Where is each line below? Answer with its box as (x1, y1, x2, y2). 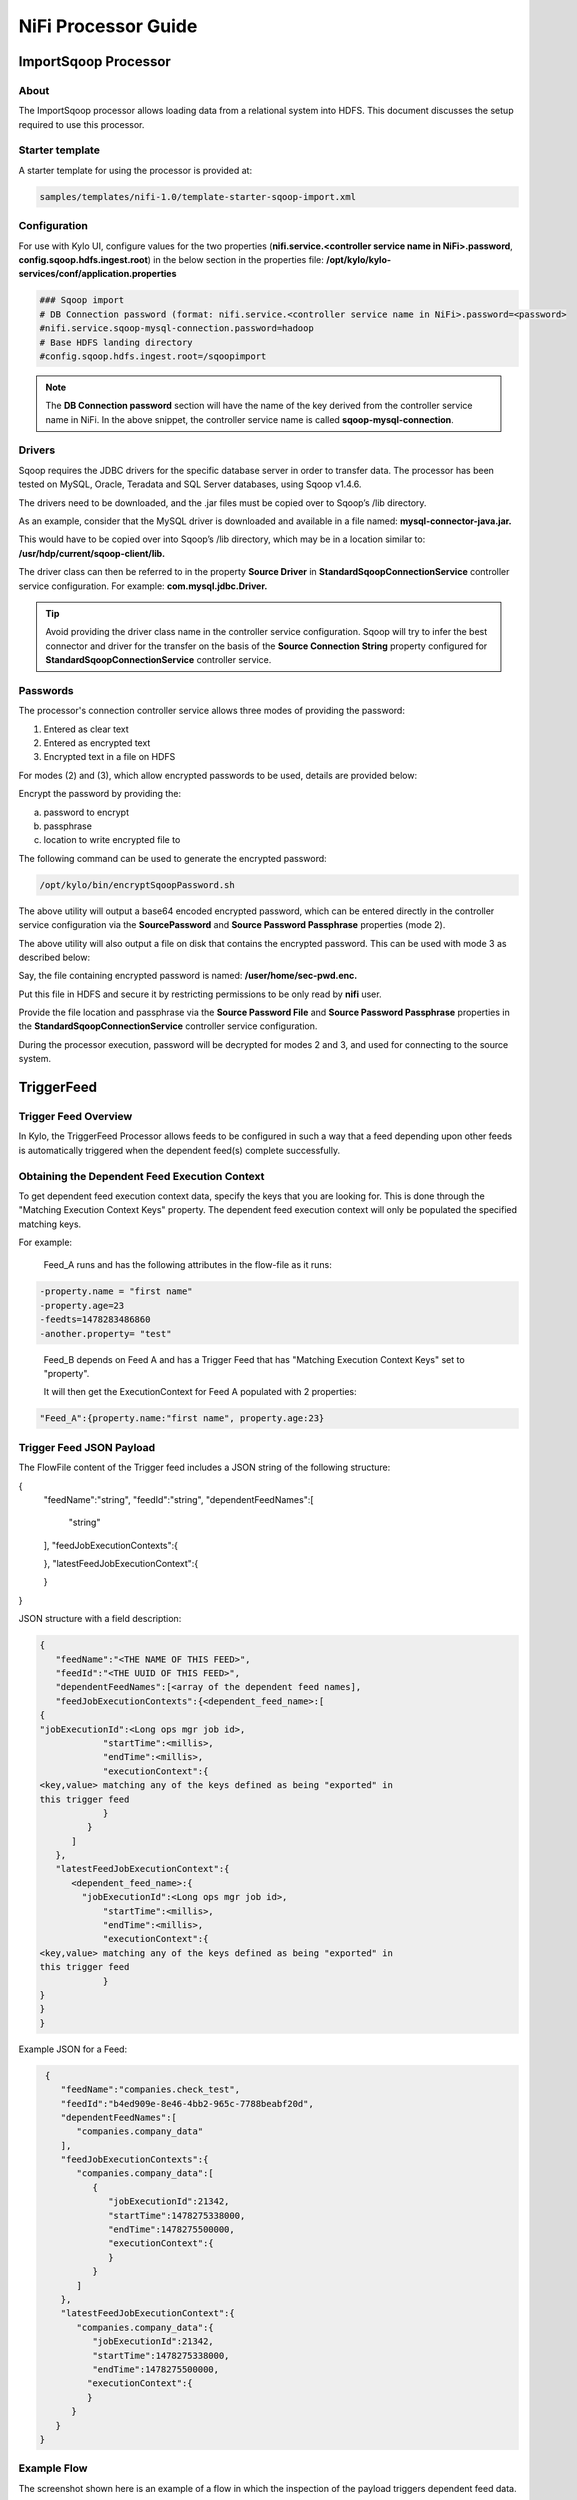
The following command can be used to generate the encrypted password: (18, 852, 327, 864)
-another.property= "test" (39, 1328, 172, 1339)
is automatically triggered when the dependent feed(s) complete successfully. (18, 1144, 340, 1156)
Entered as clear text (43, 723, 129, 735)
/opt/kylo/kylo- (326, 253, 392, 265)
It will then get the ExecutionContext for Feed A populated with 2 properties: (43, 1386, 357, 1398)
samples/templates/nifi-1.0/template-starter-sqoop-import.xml (39, 191, 357, 202)
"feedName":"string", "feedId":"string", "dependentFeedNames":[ (43, 1493, 314, 1505)
